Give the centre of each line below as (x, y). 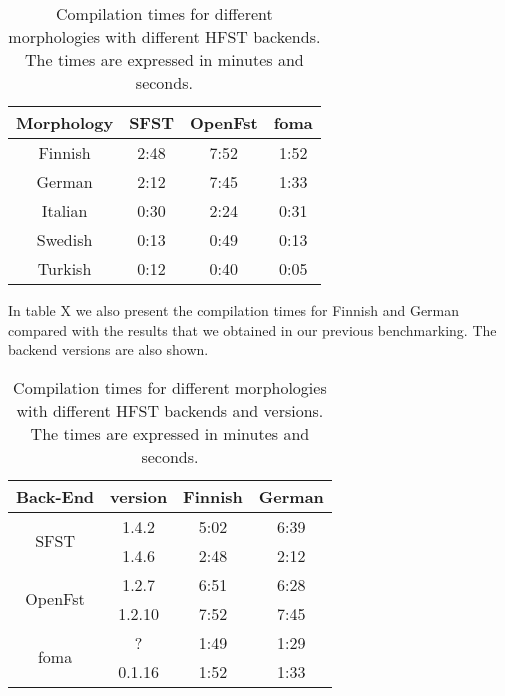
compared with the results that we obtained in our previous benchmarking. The (252, 329)
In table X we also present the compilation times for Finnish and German (234, 310)
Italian (64, 210)
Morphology (65, 122)
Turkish (64, 268)
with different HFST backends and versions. (170, 410)
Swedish (64, 239)
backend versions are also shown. (108, 349)
